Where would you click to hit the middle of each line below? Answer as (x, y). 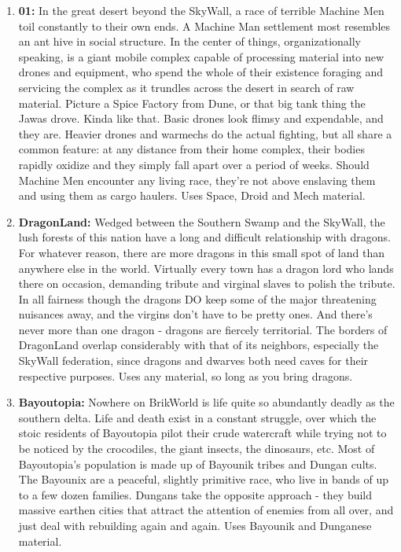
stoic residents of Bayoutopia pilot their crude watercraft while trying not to (202, 433)
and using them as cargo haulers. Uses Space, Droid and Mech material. (192, 195)
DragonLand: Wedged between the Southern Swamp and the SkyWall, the (202, 221)
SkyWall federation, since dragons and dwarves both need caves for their (193, 361)
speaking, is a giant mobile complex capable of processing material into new (201, 56)
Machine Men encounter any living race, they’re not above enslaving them (197, 180)
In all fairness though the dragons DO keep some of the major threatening (197, 298)
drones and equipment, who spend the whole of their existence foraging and (200, 72)
